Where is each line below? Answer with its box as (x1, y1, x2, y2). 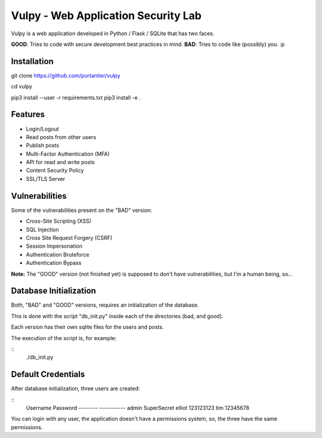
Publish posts (26, 142, 60, 149)
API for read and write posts (26, 159, 95, 166)
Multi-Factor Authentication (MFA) (26, 150, 110, 158)
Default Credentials (11, 369, 85, 380)
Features (11, 109, 45, 119)
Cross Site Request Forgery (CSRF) (26, 234, 113, 241)
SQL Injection (26, 226, 59, 233)
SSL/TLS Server (26, 175, 66, 182)
